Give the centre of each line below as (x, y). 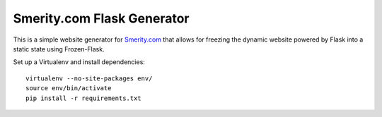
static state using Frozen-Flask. (59, 49)
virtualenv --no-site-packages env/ (89, 78)
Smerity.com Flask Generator (101, 18)
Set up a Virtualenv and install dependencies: (79, 62)
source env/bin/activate (69, 88)
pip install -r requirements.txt (83, 98)
